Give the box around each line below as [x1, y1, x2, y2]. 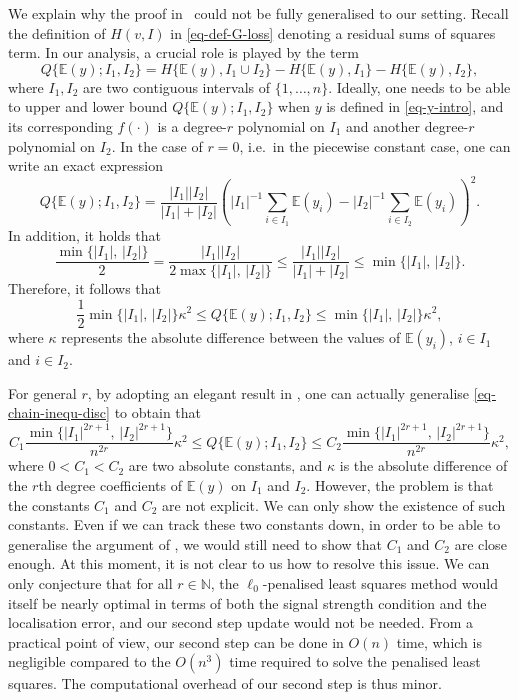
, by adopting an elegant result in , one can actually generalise [87, 382, 470, 403]
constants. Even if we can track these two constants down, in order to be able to [8, 514, 501, 535]
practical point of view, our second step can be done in [8, 631, 344, 652]
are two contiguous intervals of [83, 76, 270, 97]
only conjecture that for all [8, 573, 173, 593]
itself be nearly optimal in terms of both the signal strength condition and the [8, 592, 487, 613]
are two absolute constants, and [128, 455, 323, 476]
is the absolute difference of [339, 455, 508, 476]
